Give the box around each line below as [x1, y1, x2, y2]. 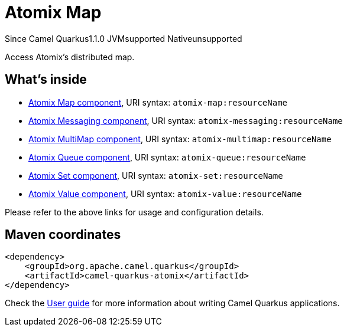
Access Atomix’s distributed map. [5, 51, 135, 62]
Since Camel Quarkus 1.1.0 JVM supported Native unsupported [5, 33, 242, 44]
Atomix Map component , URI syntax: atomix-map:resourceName [28, 97, 288, 107]
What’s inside [5, 72, 87, 87]
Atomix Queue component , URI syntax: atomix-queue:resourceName [28, 152, 306, 162]
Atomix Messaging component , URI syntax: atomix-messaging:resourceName [28, 115, 343, 126]
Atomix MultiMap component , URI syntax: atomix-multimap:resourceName [28, 133, 332, 144]
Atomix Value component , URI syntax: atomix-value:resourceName [28, 188, 302, 199]
